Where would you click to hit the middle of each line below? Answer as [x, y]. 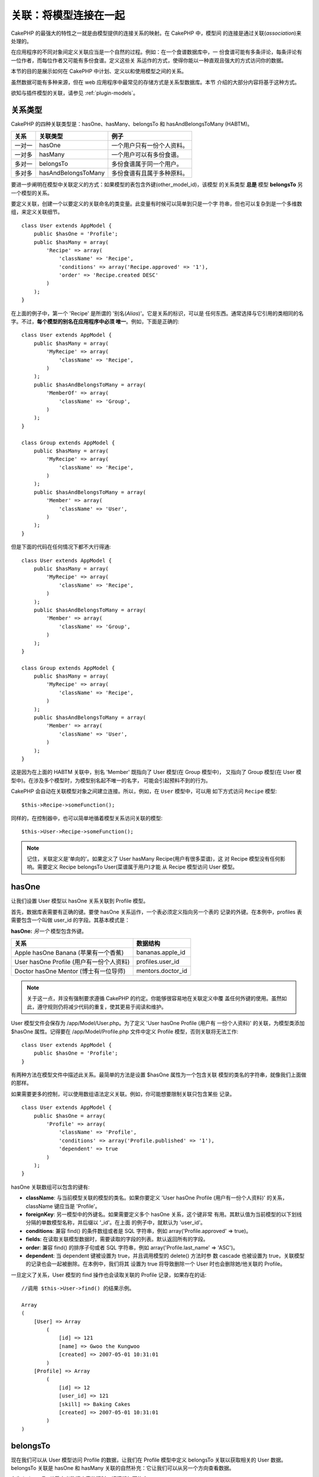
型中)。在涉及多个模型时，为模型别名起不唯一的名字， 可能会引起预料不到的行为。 [111, 780]
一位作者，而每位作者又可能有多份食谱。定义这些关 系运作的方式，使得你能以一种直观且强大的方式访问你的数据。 [149, 60]
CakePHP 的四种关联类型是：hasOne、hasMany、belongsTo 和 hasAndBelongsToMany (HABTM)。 [132, 123]
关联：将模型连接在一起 [68, 15]
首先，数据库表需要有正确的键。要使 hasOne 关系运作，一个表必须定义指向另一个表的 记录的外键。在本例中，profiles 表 [157, 912]
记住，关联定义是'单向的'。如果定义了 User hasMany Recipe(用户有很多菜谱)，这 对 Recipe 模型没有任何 [154, 859]
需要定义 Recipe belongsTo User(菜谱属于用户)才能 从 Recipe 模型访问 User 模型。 [137, 867]
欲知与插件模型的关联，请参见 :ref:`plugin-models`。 [75, 93]
